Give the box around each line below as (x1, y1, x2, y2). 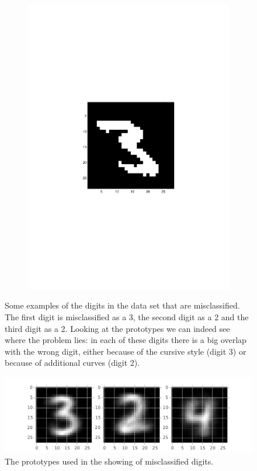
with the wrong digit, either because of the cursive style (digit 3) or (5, 345, 246, 357)
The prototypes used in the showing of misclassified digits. (5, 455, 214, 467)
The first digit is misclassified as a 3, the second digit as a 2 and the (5, 310, 249, 323)
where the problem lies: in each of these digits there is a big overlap (5, 334, 246, 346)
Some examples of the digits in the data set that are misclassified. (5, 299, 240, 311)
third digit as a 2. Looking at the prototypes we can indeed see (5, 322, 230, 334)
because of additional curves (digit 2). (5, 356, 140, 369)
